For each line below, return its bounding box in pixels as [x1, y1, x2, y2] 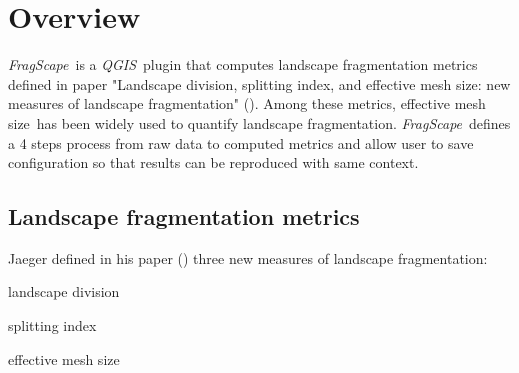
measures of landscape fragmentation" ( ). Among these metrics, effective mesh [8, 93, 486, 114]
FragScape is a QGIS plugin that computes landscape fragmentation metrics [8, 54, 478, 75]
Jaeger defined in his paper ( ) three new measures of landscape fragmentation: [8, 247, 488, 268]
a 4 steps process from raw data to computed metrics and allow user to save [8, 132, 474, 153]
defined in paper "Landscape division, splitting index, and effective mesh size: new [8, 73, 511, 94]
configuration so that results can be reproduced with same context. [8, 152, 419, 173]
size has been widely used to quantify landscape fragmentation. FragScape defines [8, 112, 511, 133]
